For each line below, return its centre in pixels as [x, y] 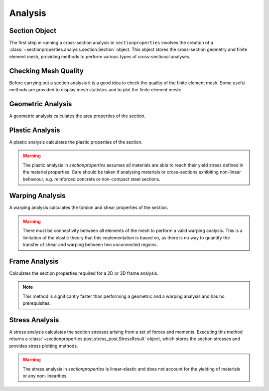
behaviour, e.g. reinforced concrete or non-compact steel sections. [91, 179]
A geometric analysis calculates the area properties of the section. [77, 116]
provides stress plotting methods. [44, 346]
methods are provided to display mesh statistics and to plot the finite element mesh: [95, 90]
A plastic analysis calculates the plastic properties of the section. [76, 142]
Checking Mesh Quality [47, 71]
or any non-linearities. [45, 376]
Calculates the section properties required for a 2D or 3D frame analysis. [84, 273]
